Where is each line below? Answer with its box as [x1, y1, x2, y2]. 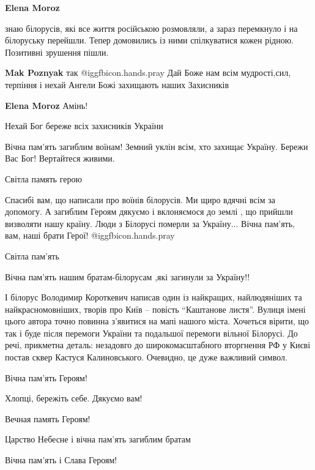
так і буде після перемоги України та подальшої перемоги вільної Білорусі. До [5, 326, 298, 339]
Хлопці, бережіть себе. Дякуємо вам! [5, 392, 143, 405]
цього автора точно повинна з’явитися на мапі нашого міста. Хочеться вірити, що [5, 315, 309, 327]
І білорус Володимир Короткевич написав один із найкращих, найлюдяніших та [5, 291, 302, 304]
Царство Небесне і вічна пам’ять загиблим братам [5, 433, 191, 446]
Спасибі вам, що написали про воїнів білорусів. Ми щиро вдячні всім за [5, 193, 275, 206]
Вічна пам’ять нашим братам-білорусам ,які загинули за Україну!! [5, 270, 250, 283]
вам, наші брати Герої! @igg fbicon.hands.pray [5, 229, 175, 242]
